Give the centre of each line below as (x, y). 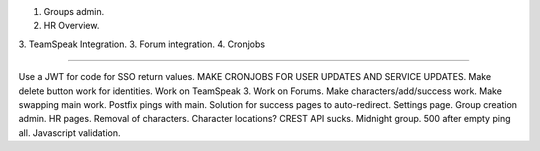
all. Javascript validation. (69, 132)
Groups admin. (74, 11)
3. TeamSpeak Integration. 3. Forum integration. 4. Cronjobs (141, 44)
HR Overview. (71, 26)
